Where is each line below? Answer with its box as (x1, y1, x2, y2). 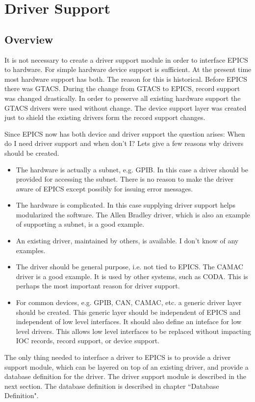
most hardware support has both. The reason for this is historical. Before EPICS (4, 73, 247, 84)
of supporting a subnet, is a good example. (16, 219, 145, 229)
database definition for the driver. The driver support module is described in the (4, 371, 246, 381)
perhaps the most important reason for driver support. (16, 281, 180, 291)
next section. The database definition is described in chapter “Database (4, 380, 219, 391)
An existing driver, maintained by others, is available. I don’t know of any (16, 236, 239, 246)
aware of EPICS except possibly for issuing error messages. (16, 183, 193, 193)
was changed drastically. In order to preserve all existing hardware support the (4, 93, 241, 103)
